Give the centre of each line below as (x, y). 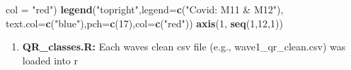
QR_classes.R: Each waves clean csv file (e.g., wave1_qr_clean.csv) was (184, 47)
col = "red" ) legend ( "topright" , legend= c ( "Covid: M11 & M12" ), (145, 9)
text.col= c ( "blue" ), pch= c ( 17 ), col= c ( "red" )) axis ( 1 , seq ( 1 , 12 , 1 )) (144, 23)
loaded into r (50, 60)
